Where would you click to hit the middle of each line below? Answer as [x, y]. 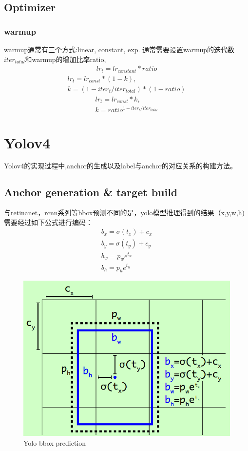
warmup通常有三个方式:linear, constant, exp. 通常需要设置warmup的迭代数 [119, 49]
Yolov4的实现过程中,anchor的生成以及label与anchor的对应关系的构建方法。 [121, 166]
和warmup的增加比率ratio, [66, 59]
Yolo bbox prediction [55, 442]
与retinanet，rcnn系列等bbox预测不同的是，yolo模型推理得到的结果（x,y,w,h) [124, 213]
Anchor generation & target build [91, 192]
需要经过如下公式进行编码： [48, 222]
